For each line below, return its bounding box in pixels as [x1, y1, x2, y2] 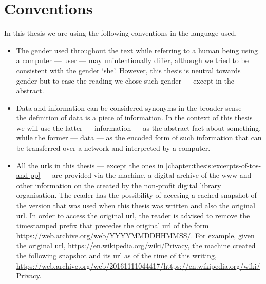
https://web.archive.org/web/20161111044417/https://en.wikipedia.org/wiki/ [16, 260, 260, 271]
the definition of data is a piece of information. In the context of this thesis [16, 112, 253, 123]
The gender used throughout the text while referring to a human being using [16, 45, 258, 55]
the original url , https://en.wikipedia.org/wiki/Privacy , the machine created [16, 240, 256, 251]
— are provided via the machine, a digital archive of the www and [43, 170, 252, 180]
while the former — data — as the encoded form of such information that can [16, 132, 262, 143]
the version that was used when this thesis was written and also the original [16, 200, 255, 211]
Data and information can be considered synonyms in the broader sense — [16, 102, 252, 113]
